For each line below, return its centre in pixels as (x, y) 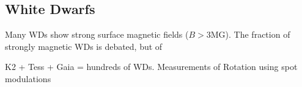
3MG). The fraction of (248, 34)
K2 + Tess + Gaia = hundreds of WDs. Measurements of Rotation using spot (151, 67)
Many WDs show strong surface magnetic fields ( (97, 34)
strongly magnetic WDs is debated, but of (84, 46)
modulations (28, 78)
